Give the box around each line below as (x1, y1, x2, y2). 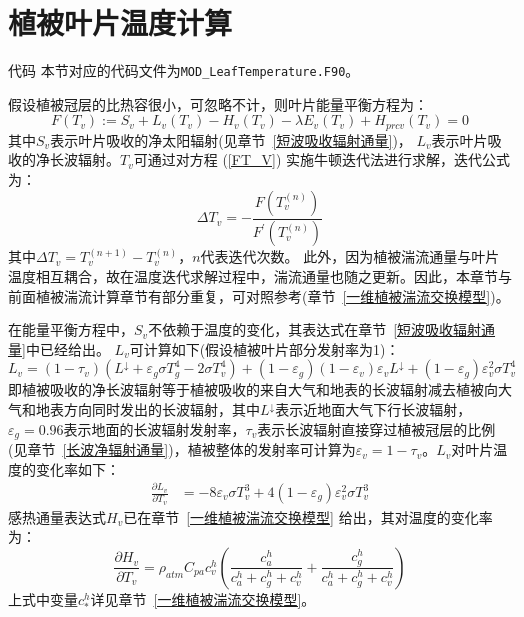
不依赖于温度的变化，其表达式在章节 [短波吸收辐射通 (148, 319, 496, 340)
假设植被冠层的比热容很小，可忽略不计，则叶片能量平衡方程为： (8, 93, 428, 114)
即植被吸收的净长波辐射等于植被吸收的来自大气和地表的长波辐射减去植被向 (8, 379, 498, 400)
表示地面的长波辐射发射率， (63, 418, 246, 439)
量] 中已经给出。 (8, 338, 110, 359)
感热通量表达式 (8, 506, 106, 527)
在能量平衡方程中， (8, 319, 134, 340)
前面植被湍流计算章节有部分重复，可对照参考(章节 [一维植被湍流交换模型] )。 (8, 285, 510, 306)
